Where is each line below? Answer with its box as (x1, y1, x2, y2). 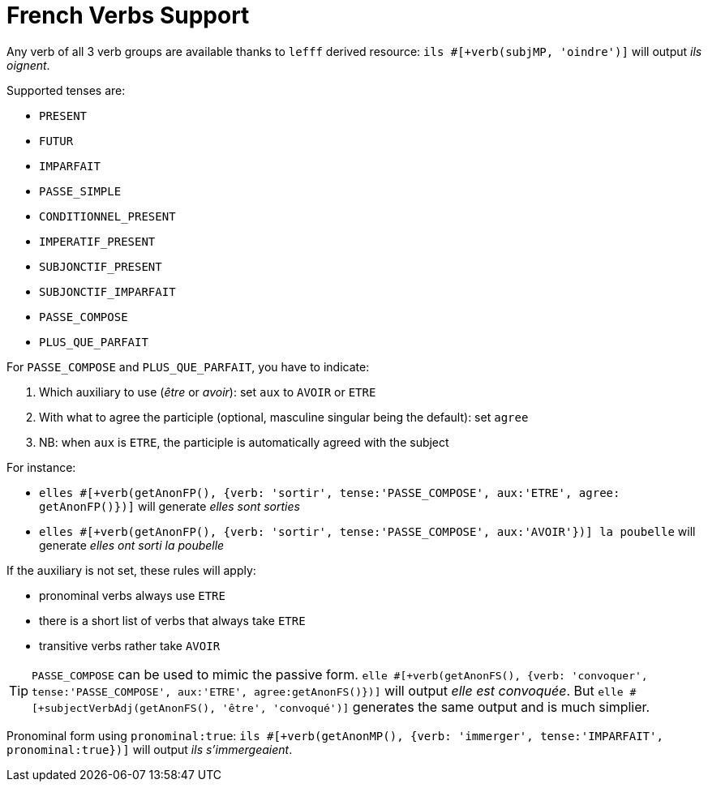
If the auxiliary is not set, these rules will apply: (6, 563, 256, 577)
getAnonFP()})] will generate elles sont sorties (39, 499, 300, 513)
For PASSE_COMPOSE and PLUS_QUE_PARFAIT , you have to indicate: (6, 359, 370, 374)
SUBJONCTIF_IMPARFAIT (39, 285, 176, 298)
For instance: (6, 460, 76, 474)
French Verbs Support (6, 2, 250, 29)
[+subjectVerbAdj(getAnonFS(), (32, 701, 216, 714)
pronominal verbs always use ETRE (39, 588, 225, 602)
